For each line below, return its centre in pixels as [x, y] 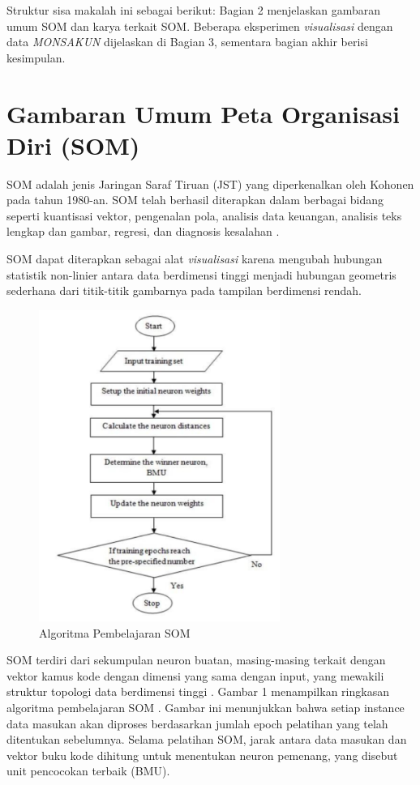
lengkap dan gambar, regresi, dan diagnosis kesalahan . [143, 231]
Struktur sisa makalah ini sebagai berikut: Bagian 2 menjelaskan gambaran [194, 10]
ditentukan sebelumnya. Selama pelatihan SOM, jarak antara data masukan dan [207, 739]
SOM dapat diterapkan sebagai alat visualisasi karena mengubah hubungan [195, 259]
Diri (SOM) [73, 145]
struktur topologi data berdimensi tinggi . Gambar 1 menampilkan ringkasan [198, 691]
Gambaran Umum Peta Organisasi [203, 113]
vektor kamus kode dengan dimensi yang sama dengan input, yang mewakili [195, 675]
